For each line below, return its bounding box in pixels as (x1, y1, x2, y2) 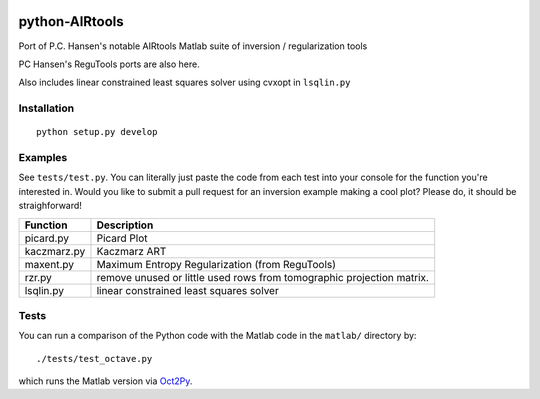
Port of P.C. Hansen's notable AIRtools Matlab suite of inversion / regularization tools (18, 40, 368, 52)
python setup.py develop (36, 126, 158, 138)
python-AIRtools (18, 13, 124, 30)
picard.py (24, 231, 70, 245)
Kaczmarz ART (96, 244, 167, 258)
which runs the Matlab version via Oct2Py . (18, 375, 193, 387)
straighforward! (18, 200, 82, 212)
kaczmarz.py (24, 244, 86, 258)
